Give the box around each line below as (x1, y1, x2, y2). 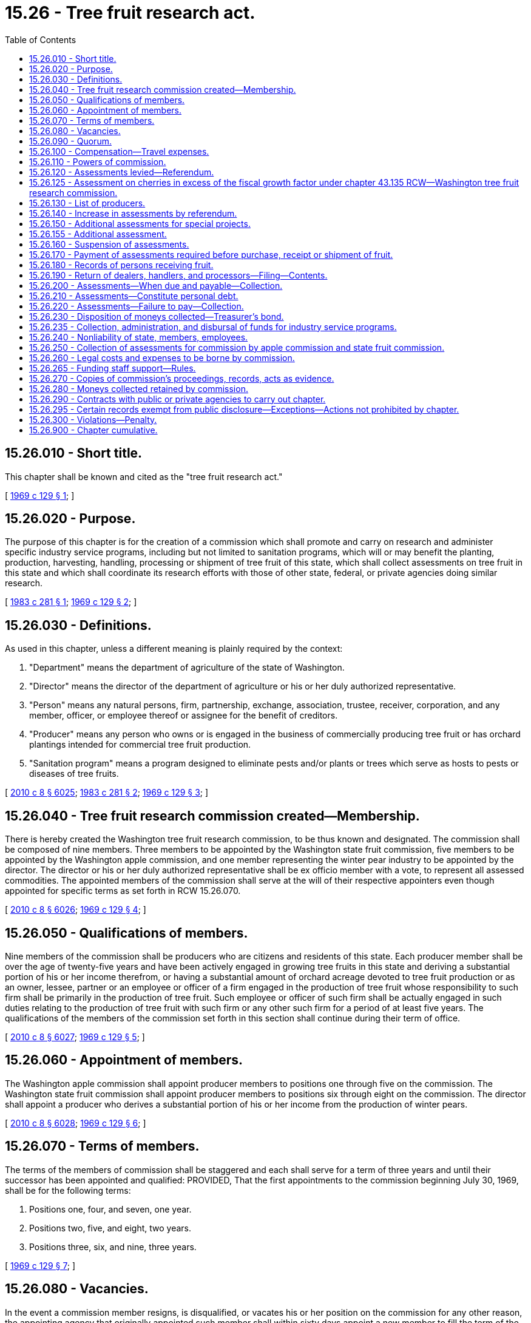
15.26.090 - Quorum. (29, 135, 112, 146)
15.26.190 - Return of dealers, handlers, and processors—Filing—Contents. (29, 269, 328, 280)
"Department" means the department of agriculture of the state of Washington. (29, 662, 345, 673)
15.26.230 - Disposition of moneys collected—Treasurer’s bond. (29, 311, 284, 322)
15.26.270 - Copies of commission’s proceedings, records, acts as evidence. (29, 373, 334, 384)
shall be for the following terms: (5, 1185, 131, 1196)
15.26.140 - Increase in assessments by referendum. (29, 208, 237, 218)
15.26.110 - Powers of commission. (29, 156, 166, 167)
